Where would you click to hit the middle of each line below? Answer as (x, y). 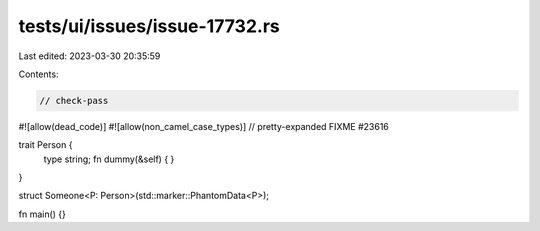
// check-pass (74, 100)
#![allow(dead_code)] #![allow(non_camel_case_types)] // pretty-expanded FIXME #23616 (204, 126)
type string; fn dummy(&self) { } (109, 159)
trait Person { (45, 145)
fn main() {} (42, 214)
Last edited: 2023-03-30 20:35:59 (89, 56)
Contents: (38, 74)
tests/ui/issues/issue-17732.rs (149, 26)
